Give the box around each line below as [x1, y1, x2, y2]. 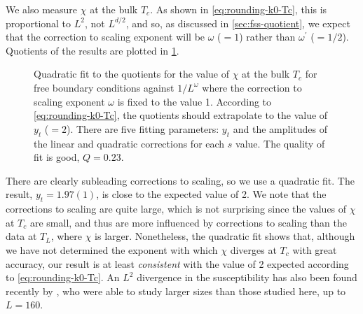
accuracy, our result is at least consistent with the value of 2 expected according [6, 256, 349, 271]
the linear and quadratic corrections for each [34, 136, 225, 150]
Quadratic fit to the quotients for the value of [34, 66, 230, 81]
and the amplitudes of [233, 121, 327, 136]
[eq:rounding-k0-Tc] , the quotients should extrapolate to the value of [34, 108, 328, 122]
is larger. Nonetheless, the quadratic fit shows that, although [95, 229, 355, 243]
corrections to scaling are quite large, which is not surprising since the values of [6, 201, 347, 216]
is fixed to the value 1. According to [117, 94, 272, 108]
